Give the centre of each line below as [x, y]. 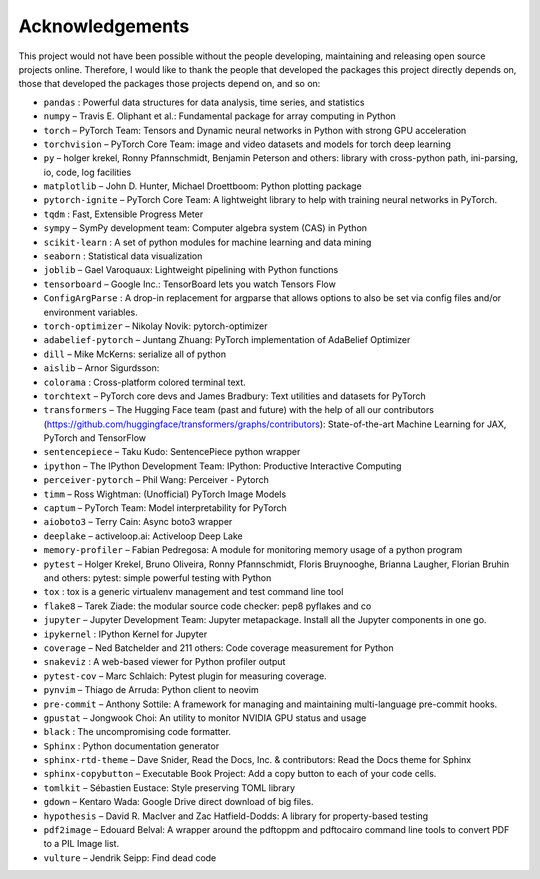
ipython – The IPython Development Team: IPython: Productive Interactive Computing [222, 466]
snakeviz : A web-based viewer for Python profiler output [164, 662]
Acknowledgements [104, 26]
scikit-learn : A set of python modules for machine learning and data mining [207, 242]
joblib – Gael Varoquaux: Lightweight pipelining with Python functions [191, 270]
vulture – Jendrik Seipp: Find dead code [130, 857]
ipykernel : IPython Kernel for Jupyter [125, 634]
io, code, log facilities [87, 172]
